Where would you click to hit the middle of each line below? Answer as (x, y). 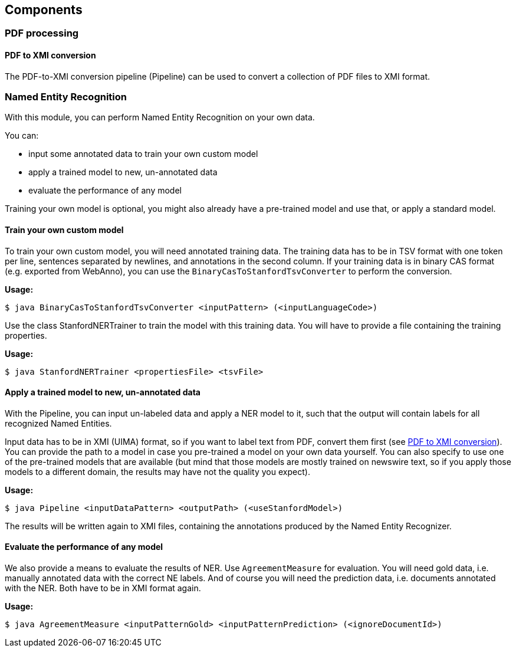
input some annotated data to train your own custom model (143, 154)
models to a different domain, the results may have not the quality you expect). (157, 471)
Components (44, 10)
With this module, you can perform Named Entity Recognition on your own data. (160, 117)
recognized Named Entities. (58, 423)
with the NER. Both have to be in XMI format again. (103, 588)
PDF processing (42, 33)
